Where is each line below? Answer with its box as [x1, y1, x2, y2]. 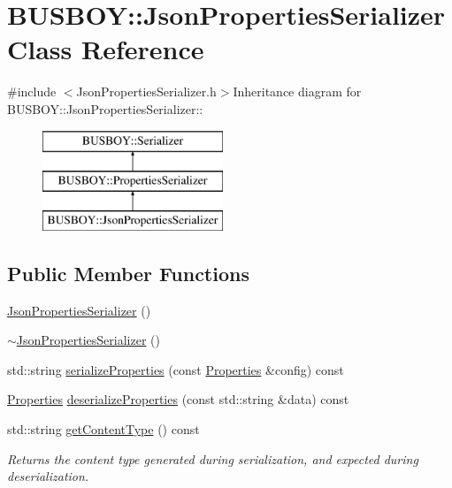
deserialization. [7, 467, 89, 485]
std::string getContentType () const [7, 420, 200, 438]
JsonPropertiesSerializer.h [76, 82, 217, 101]
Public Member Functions [7, 259, 249, 286]
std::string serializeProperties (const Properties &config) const [7, 360, 344, 378]
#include [7, 82, 57, 101]
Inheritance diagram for [233, 82, 362, 101]
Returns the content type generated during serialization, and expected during [7, 449, 418, 468]
